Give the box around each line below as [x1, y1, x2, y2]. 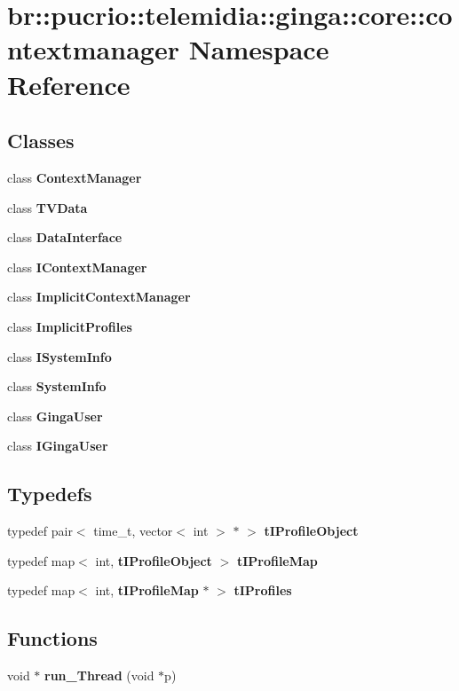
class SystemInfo [7, 377, 107, 396]
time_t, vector [93, 522, 173, 540]
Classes [7, 127, 75, 154]
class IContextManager [7, 257, 147, 276]
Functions [7, 624, 98, 652]
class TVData [7, 198, 88, 216]
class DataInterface [7, 228, 123, 247]
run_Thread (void [44, 666, 154, 685]
